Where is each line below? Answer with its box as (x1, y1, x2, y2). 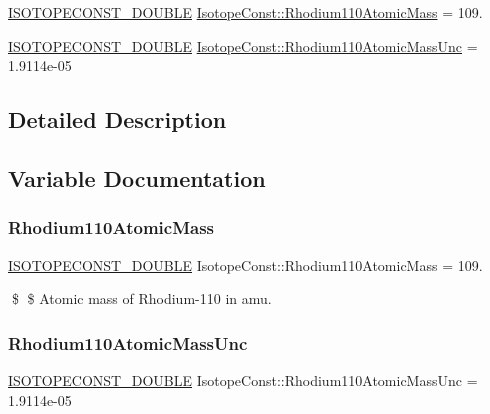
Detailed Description (8, 104, 227, 135)
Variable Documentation (8, 162, 266, 193)
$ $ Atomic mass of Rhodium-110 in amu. (11, 288, 272, 309)
